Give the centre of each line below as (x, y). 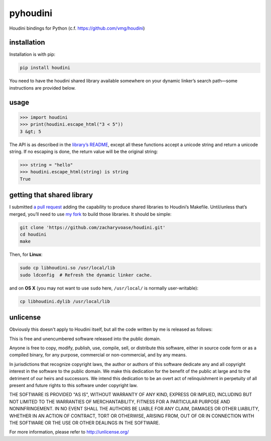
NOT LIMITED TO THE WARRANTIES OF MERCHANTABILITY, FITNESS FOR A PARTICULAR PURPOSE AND (120, 401)
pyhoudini (31, 13)
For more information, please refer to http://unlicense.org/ (69, 432)
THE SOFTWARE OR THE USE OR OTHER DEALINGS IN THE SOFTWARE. (85, 422)
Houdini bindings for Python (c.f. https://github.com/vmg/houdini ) (77, 28)
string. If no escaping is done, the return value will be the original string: (84, 152)
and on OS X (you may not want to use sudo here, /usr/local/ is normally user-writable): (104, 288)
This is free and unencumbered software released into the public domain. (85, 339)
